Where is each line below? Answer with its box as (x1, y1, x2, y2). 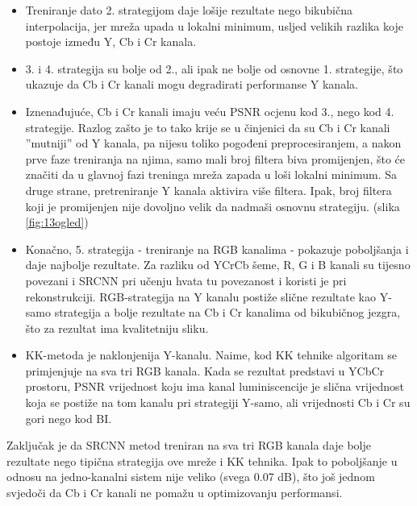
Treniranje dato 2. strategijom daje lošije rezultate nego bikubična (25, 2, 352, 18)
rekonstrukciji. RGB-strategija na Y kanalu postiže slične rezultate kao (25, 288, 376, 305)
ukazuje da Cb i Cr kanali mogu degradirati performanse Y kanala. (25, 76, 358, 93)
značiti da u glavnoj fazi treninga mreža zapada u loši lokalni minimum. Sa (25, 166, 398, 183)
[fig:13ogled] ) (25, 214, 89, 230)
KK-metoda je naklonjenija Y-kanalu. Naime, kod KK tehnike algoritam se (25, 346, 397, 363)
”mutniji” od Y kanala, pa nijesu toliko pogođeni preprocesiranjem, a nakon (25, 135, 402, 151)
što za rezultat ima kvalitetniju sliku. (25, 319, 209, 336)
